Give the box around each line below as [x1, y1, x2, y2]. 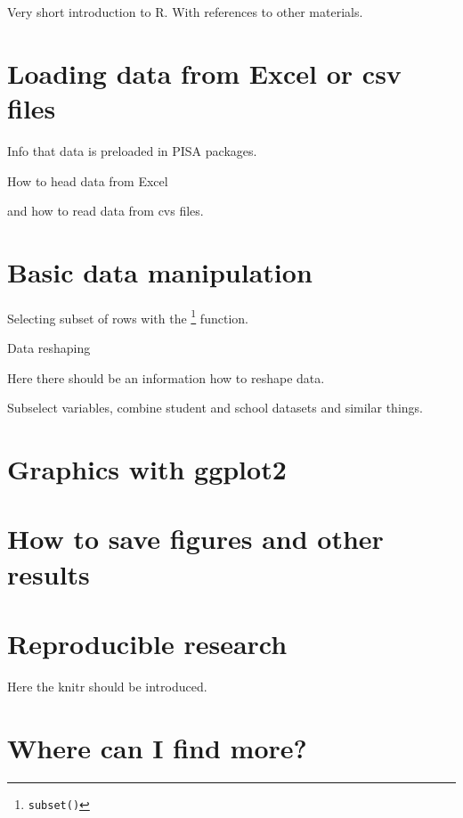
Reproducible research [7, 625, 288, 661]
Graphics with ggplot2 [7, 451, 287, 487]
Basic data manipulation [7, 253, 313, 290]
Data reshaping [7, 339, 91, 357]
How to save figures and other [7, 520, 384, 557]
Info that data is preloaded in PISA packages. [7, 141, 257, 160]
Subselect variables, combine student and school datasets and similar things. [7, 398, 423, 417]
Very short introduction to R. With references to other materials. [7, 3, 363, 20]
